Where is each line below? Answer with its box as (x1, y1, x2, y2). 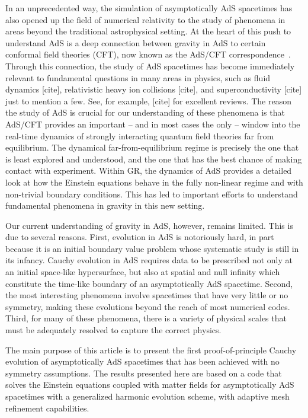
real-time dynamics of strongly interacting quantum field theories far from (5, 129, 274, 142)
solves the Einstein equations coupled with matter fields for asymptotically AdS (5, 378, 294, 391)
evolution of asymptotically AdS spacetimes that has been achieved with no (5, 355, 280, 368)
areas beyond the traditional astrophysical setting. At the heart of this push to (5, 25, 291, 37)
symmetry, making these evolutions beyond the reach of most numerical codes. (5, 300, 290, 312)
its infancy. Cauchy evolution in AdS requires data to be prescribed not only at (5, 254, 293, 266)
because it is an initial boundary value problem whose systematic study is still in (5, 242, 299, 254)
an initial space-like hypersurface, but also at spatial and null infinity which (5, 266, 280, 278)
